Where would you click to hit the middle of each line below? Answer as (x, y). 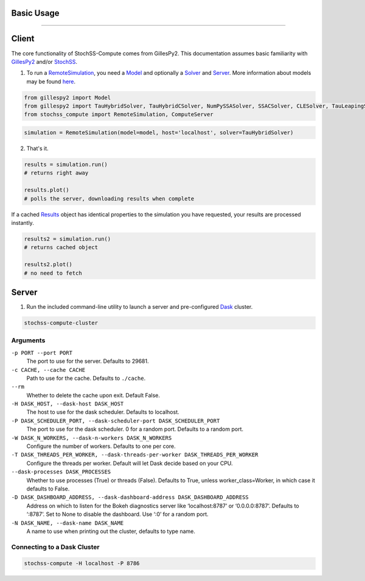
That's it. (37, 148)
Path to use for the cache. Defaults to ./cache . (86, 378)
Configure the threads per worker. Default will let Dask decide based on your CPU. (130, 463)
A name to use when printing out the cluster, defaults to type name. (111, 531)
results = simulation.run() (66, 165)
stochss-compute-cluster (61, 323)
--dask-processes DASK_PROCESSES (61, 472)
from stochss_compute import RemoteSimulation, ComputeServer (119, 115)
